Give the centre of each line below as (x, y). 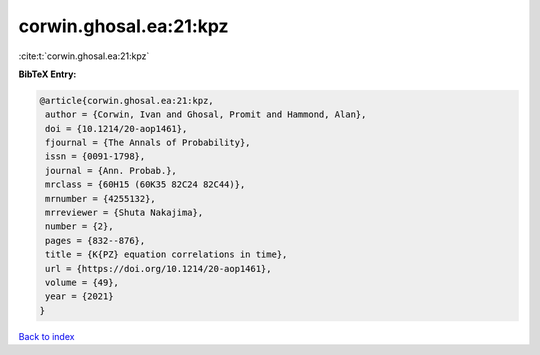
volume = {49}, (82, 282)
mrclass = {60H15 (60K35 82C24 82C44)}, (145, 184)
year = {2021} (79, 296)
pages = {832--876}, (95, 240)
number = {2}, (79, 226)
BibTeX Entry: (47, 74)
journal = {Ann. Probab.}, (111, 170)
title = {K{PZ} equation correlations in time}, (166, 254)
